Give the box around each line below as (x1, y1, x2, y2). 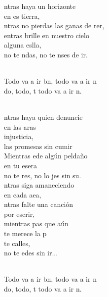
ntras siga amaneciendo (4, 180, 74, 190)
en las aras (4, 121, 36, 132)
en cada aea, (4, 189, 41, 199)
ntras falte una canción (4, 199, 73, 209)
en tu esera (4, 160, 37, 170)
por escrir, (4, 208, 35, 219)
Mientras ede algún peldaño (4, 150, 88, 161)
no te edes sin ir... (4, 247, 58, 258)
